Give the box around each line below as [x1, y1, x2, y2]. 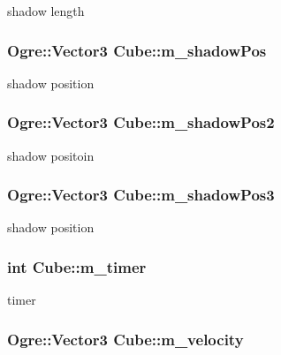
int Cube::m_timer [7, 255, 147, 277]
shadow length [7, 2, 85, 19]
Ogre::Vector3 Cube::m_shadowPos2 [7, 111, 275, 133]
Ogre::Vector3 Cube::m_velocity [7, 328, 244, 350]
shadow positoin [7, 146, 95, 164]
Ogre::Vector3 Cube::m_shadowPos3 [7, 184, 275, 206]
